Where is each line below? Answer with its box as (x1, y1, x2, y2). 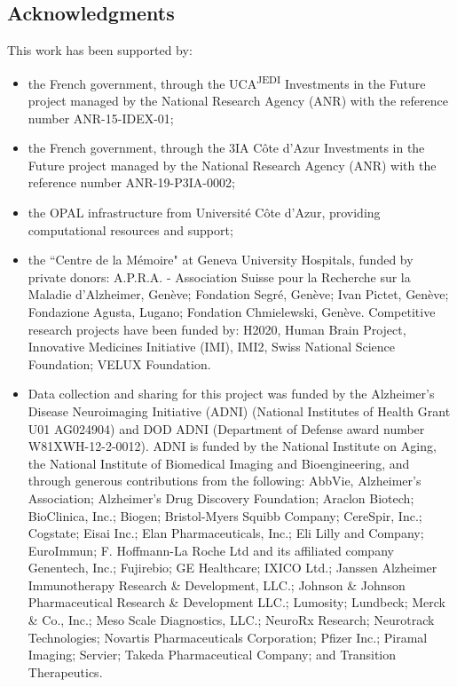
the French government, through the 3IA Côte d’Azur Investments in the (28, 138, 425, 157)
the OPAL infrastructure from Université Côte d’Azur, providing (28, 203, 381, 222)
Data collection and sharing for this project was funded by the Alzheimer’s (28, 384, 435, 403)
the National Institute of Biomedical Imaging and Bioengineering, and (28, 454, 410, 472)
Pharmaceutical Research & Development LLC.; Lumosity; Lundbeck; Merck (28, 593, 446, 612)
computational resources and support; (28, 220, 233, 239)
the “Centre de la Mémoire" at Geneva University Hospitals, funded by (28, 250, 414, 269)
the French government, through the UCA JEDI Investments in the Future (28, 71, 426, 92)
